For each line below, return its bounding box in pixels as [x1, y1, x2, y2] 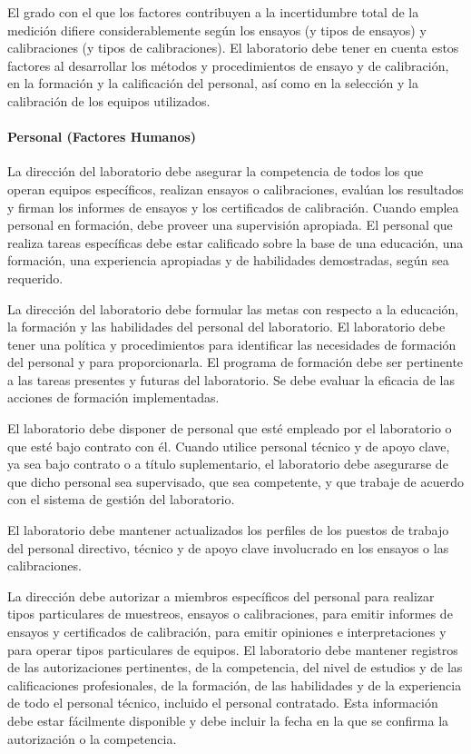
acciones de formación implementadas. [7, 388, 220, 407]
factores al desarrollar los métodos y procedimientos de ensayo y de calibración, [7, 55, 449, 74]
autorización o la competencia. [7, 729, 177, 748]
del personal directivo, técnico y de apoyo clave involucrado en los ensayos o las [7, 538, 449, 557]
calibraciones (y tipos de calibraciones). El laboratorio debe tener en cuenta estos [7, 38, 459, 57]
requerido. [7, 268, 64, 287]
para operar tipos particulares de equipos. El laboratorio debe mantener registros [7, 640, 458, 659]
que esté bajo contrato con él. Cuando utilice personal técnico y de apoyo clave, [7, 436, 450, 455]
